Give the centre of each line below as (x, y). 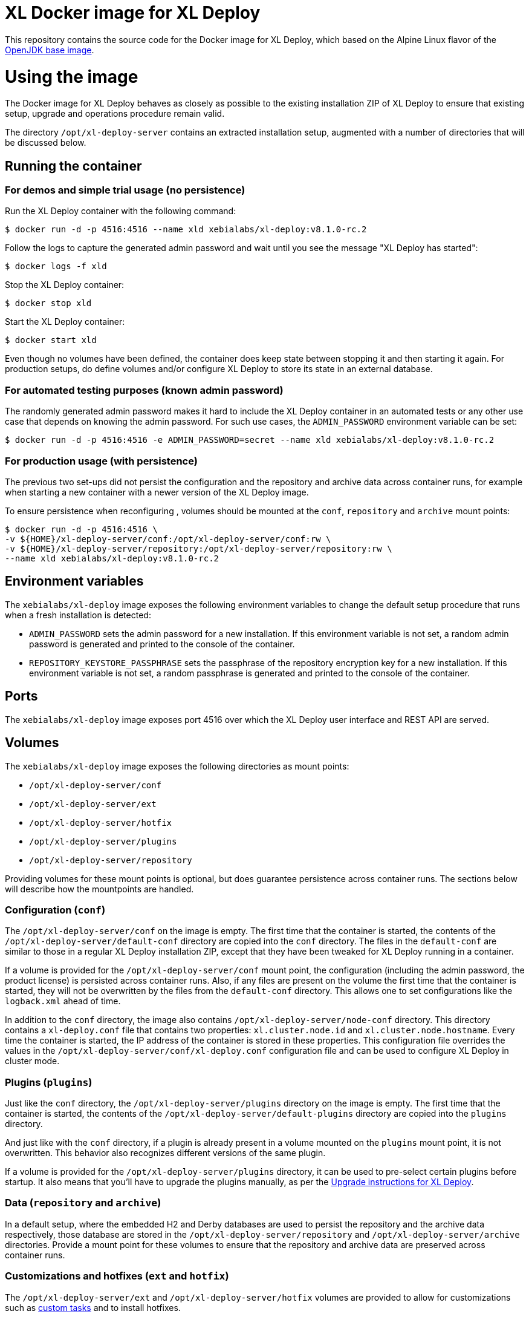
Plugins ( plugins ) (49, 1082)
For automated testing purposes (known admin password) (144, 390)
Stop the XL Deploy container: (65, 285)
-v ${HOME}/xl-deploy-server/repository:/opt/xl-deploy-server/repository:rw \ (199, 548)
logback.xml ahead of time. (63, 1001)
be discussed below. (46, 143)
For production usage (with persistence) (101, 461)
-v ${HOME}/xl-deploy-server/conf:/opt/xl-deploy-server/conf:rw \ (168, 539)
